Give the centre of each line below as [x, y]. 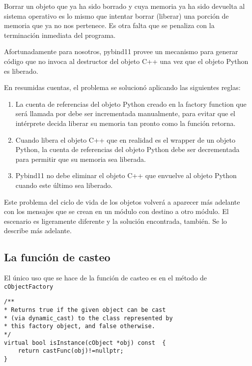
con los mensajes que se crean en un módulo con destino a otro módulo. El [116, 211]
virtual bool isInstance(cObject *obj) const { [85, 343]
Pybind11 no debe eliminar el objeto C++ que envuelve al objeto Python [126, 175]
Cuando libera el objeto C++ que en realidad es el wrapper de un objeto [125, 139]
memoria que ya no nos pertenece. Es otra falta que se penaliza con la [109, 25]
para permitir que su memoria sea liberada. [81, 159]
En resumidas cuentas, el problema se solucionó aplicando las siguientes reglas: [122, 87]
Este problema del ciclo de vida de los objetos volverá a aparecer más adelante [122, 201]
